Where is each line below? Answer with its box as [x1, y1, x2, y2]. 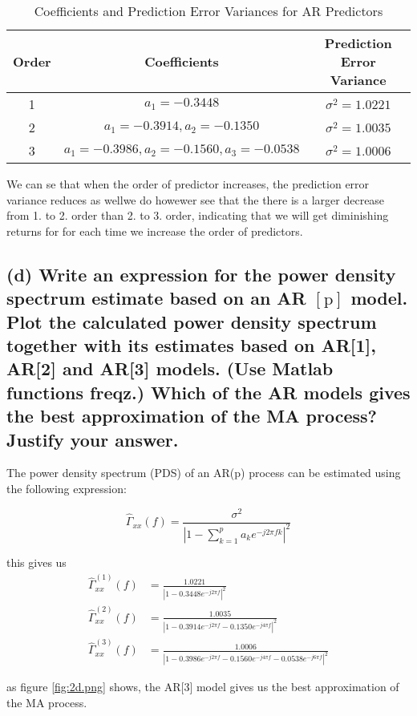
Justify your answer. [6, 427, 179, 451]
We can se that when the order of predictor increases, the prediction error [6, 176, 370, 192]
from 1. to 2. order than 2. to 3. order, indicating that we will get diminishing [6, 207, 389, 224]
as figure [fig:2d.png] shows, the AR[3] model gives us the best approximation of [6, 678, 399, 695]
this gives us [6, 553, 67, 570]
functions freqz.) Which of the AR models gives [6, 379, 411, 404]
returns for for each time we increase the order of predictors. [6, 222, 303, 239]
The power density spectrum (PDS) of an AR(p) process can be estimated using [6, 464, 401, 481]
